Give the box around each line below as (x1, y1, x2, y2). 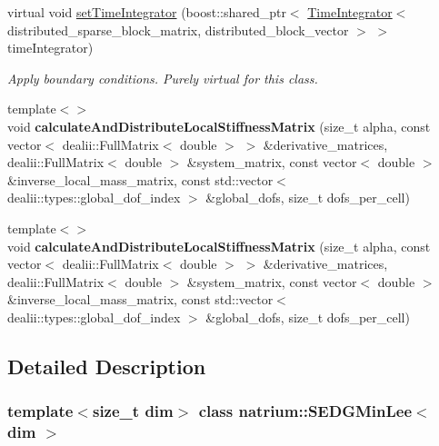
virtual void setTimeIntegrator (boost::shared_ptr (7, 3, 286, 21)
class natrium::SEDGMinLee (198, 400, 413, 422)
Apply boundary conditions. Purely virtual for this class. (7, 68, 318, 87)
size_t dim (92, 400, 174, 422)
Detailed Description (7, 352, 206, 380)
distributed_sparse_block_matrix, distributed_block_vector (7, 20, 349, 39)
